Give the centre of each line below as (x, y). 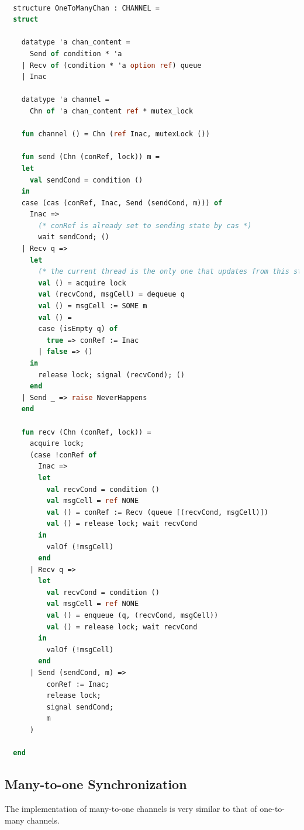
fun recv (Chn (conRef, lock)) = (86, 432)
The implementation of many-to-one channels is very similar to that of (131, 808)
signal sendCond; (80, 707)
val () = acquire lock (82, 283)
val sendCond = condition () (86, 180)
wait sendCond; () (74, 237)
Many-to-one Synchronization (96, 784)
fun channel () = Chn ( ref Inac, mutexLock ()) (115, 134)
